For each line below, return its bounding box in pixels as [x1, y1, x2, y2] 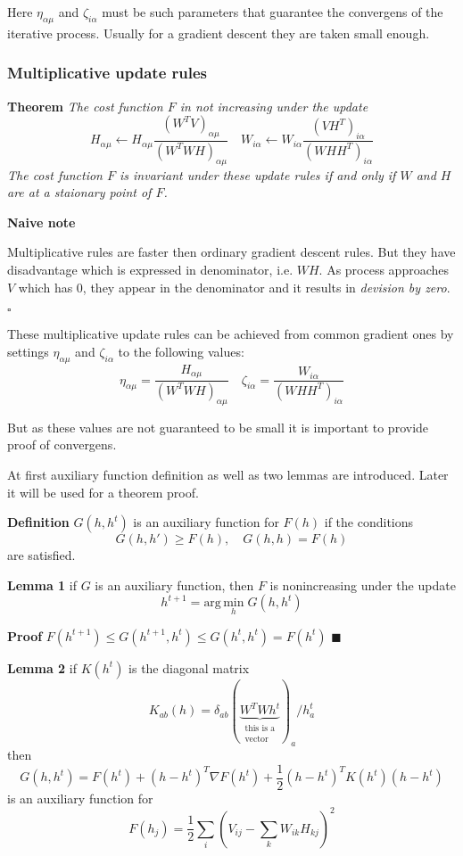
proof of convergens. [7, 435, 117, 454]
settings [7, 342, 49, 360]
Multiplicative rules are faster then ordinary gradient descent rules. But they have [7, 243, 456, 261]
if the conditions [324, 513, 414, 531]
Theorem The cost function [7, 96, 163, 115]
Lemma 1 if [7, 575, 77, 594]
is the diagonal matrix [128, 658, 250, 677]
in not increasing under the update [179, 96, 368, 115]
